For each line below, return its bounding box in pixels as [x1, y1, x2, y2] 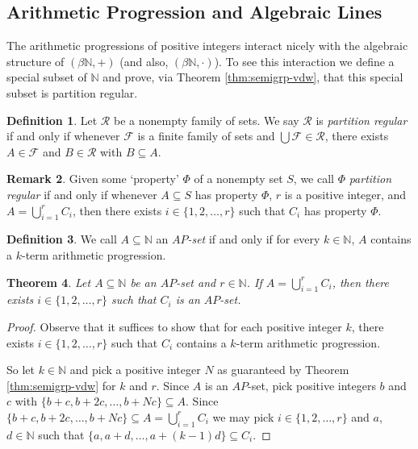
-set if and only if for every [187, 231, 320, 247]
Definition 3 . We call [6, 231, 117, 247]
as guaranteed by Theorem [217, 361, 349, 378]
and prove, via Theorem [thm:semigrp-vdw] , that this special [102, 69, 403, 85]
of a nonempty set [194, 170, 283, 187]
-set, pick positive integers [248, 376, 376, 393]
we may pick [212, 408, 274, 425]
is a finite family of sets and [137, 127, 275, 144]
